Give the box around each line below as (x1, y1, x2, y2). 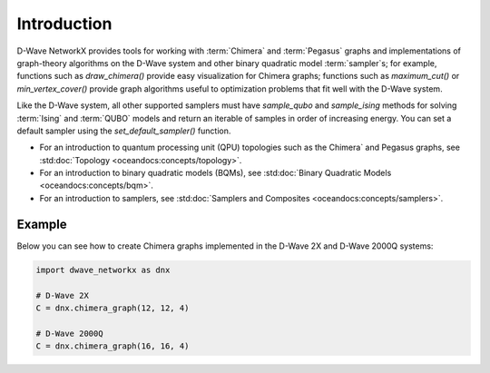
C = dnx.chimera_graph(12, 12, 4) (35, 302, 190, 313)
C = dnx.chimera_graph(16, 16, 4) (35, 341, 190, 351)
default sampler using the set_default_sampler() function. (16, 125, 231, 136)
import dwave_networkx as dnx (35, 264, 171, 275)
